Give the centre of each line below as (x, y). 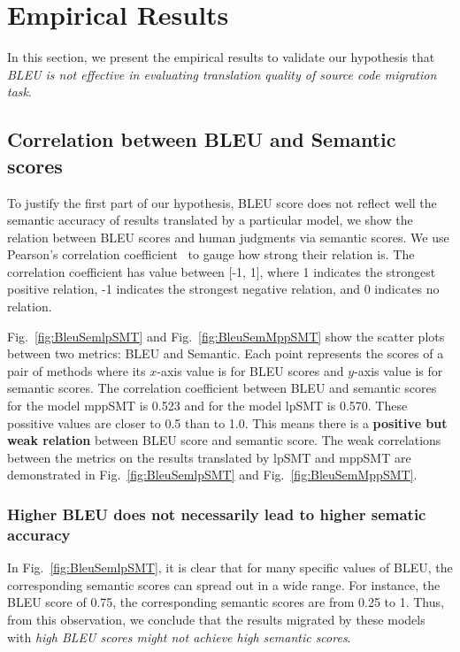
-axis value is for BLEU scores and (250, 370)
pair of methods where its (77, 370)
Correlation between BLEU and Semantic (202, 139)
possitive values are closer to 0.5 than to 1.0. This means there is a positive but (227, 422)
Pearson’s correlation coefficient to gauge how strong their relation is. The (211, 254)
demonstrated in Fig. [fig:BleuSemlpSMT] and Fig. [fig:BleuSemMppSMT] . (212, 475)
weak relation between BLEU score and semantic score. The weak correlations (224, 440)
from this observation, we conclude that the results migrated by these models (216, 619)
